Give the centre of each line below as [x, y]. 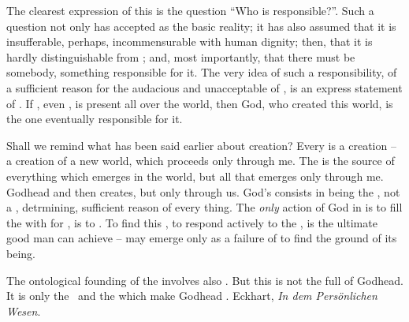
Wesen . [24, 311]
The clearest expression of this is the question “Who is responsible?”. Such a [190, 10]
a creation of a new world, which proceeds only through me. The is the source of [201, 161]
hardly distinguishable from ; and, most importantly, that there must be [181, 56]
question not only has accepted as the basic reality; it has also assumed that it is [201, 26]
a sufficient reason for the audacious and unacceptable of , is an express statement [204, 87]
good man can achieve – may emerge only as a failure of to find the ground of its [202, 238]
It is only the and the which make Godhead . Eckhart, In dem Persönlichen [192, 296]
